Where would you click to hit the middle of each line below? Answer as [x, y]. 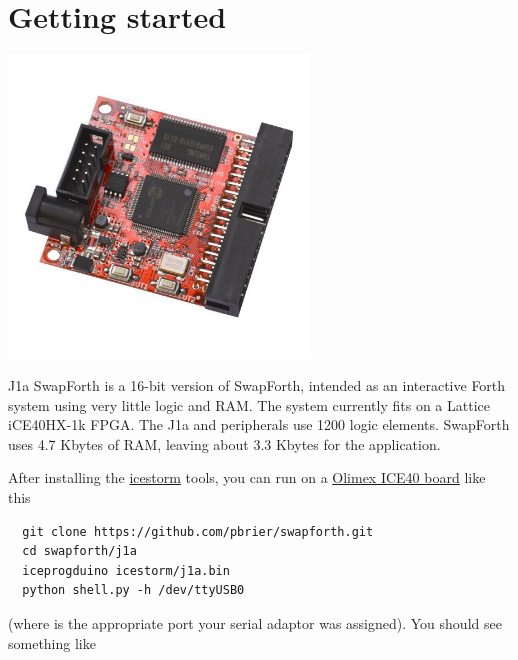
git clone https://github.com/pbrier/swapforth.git [198, 531]
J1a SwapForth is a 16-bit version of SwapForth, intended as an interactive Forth [257, 385]
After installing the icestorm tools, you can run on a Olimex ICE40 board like [247, 477]
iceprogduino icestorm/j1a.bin [126, 570]
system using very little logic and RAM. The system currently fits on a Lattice [249, 404]
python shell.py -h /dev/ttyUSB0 [133, 590]
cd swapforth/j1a [79, 551]
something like [52, 642]
